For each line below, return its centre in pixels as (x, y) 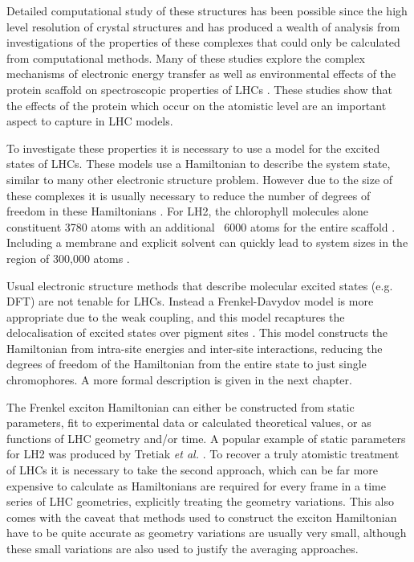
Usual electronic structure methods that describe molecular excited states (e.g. (200, 285)
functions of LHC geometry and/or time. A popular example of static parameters (206, 438)
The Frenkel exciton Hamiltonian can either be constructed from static (181, 406)
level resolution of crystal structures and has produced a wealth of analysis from (203, 26)
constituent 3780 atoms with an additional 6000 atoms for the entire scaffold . (201, 226)
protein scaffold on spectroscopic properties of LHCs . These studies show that (199, 89)
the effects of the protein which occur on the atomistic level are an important (197, 105)
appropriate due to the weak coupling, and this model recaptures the (176, 316)
